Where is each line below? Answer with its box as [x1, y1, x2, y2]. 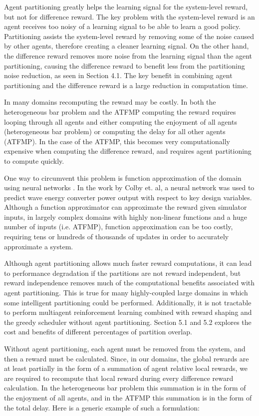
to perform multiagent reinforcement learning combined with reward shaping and [4, 307, 252, 317]
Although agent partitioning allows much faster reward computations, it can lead [4, 258, 252, 268]
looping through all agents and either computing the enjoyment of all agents [4, 116, 237, 127]
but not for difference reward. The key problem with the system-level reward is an [4, 11, 255, 22]
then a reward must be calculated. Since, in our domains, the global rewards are [4, 353, 249, 363]
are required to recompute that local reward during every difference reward [4, 372, 234, 383]
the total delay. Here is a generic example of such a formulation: [4, 402, 200, 412]
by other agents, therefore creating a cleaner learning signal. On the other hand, [4, 41, 249, 51]
